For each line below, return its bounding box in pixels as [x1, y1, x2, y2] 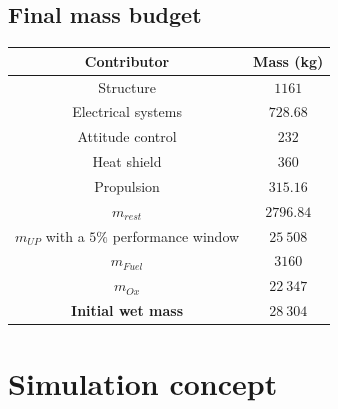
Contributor [84, 50, 170, 71]
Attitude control [77, 126, 177, 147]
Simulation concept [8, 363, 278, 404]
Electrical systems [72, 101, 182, 122]
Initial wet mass [71, 300, 184, 321]
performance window [112, 225, 240, 246]
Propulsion [94, 175, 160, 196]
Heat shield [92, 151, 162, 172]
